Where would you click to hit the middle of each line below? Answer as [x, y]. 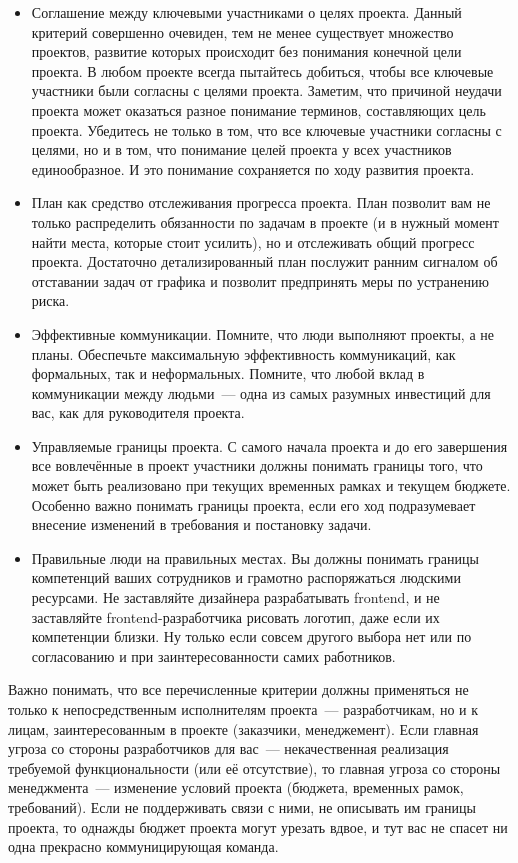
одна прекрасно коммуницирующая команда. [143, 846]
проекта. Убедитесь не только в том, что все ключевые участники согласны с [266, 129]
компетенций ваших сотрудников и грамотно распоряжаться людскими [246, 577]
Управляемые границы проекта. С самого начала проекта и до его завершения [269, 445]
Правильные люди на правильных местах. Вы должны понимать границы [255, 557]
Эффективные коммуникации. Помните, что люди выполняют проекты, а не [262, 333]
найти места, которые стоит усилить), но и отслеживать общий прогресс [253, 241]
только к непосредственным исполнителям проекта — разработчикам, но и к [243, 709]
